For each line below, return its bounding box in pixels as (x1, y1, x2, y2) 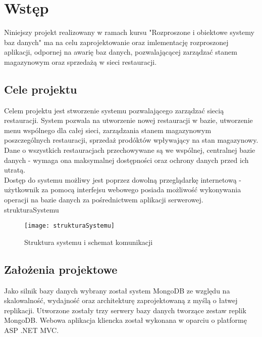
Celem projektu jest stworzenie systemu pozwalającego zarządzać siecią (4, 105, 224, 115)
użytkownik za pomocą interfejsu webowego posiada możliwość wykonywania (4, 184, 241, 195)
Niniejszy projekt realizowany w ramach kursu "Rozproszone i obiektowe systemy (4, 27, 254, 37)
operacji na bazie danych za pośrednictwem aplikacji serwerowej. (4, 194, 203, 205)
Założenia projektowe (4, 261, 118, 277)
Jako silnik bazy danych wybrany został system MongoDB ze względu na (4, 285, 230, 296)
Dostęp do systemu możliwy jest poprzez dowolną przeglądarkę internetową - (4, 174, 241, 185)
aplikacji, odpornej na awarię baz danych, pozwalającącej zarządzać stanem (4, 47, 237, 57)
